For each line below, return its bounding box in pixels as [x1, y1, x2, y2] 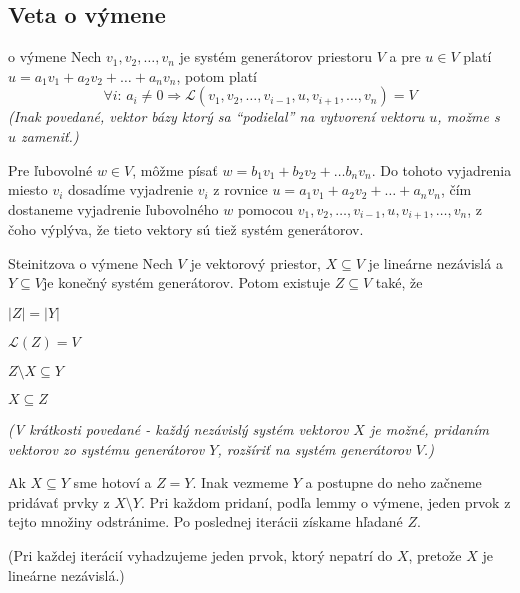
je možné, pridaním [369, 419, 489, 439]
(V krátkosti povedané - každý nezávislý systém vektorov [8, 419, 349, 439]
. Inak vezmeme [192, 472, 289, 493]
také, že [375, 272, 423, 293]
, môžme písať [132, 159, 218, 180]
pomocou [237, 198, 294, 219]
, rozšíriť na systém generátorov [217, 438, 411, 459]
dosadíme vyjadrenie [68, 179, 194, 200]
